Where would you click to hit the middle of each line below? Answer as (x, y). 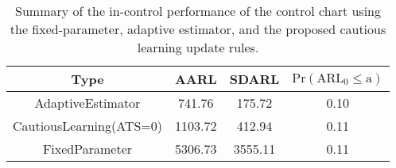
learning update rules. (198, 47)
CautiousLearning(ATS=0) (87, 126)
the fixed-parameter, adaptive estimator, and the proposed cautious (198, 29)
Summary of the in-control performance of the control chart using (198, 11)
